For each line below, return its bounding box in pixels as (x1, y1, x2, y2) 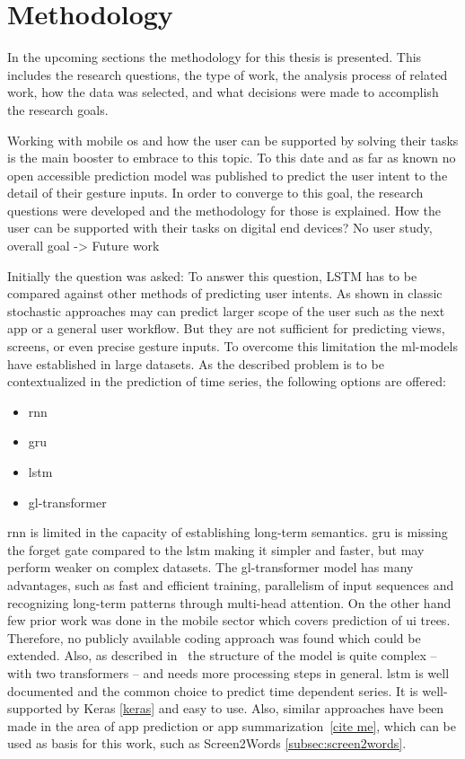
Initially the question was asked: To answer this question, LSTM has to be (7, 266, 417, 285)
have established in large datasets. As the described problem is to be (7, 354, 384, 373)
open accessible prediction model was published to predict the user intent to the (7, 165, 448, 184)
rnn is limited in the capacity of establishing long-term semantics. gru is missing (7, 523, 448, 542)
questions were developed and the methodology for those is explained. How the (7, 200, 441, 219)
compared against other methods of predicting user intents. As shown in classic (7, 284, 443, 303)
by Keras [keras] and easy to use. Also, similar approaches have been (66, 699, 444, 718)
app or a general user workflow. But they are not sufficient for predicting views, (7, 319, 445, 338)
